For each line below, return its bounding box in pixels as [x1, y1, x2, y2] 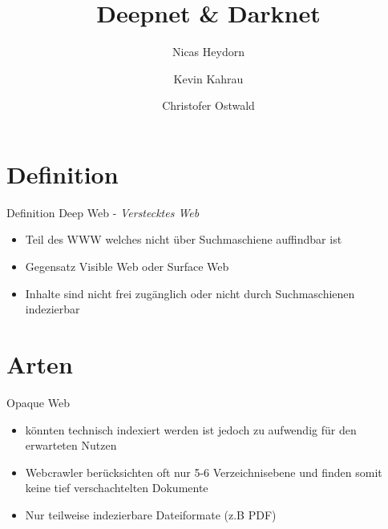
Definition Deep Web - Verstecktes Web [6, 204, 200, 220]
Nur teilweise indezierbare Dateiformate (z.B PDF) [25, 506, 277, 523]
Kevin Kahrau [173, 70, 244, 87]
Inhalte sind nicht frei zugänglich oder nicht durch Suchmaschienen [25, 285, 355, 301]
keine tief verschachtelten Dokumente [25, 479, 208, 496]
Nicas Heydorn [172, 43, 245, 60]
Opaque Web [6, 394, 70, 410]
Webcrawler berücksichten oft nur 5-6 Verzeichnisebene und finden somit [25, 463, 382, 480]
